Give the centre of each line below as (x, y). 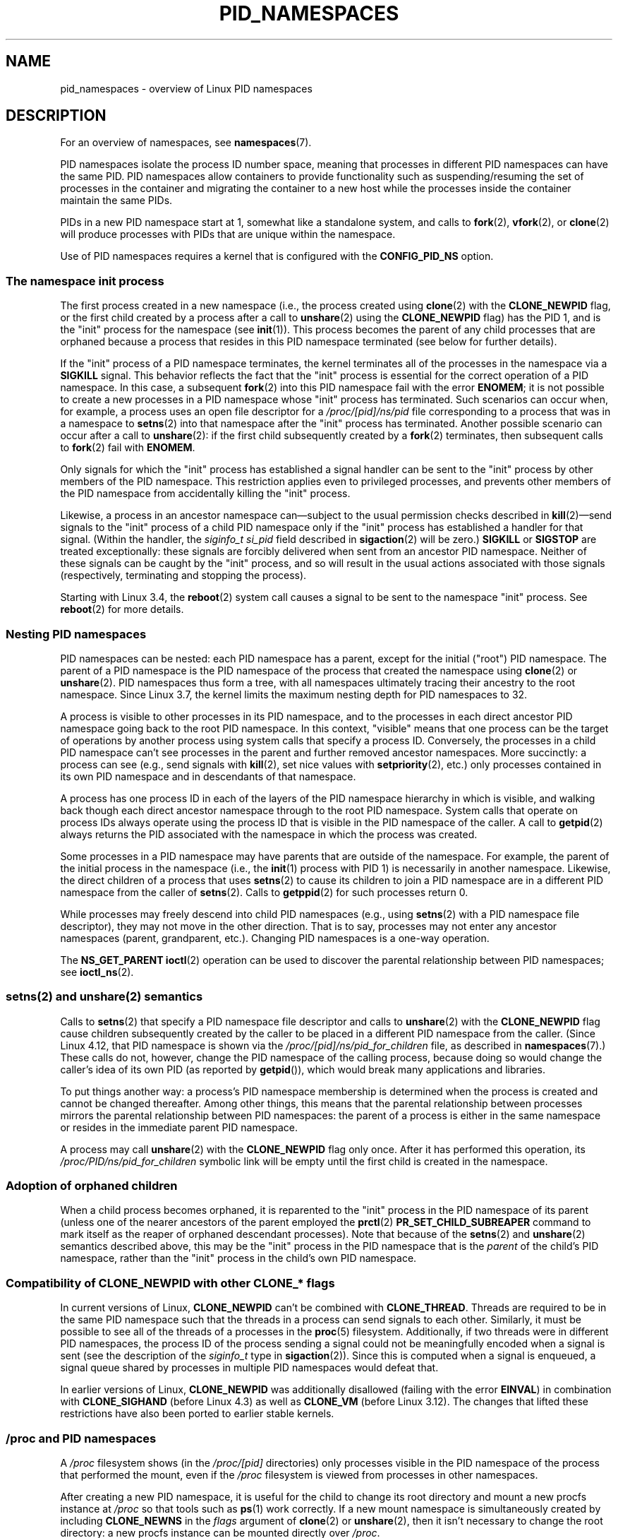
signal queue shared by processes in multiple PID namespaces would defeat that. (249, 1368)
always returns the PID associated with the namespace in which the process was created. (269, 834)
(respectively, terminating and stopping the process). (183, 576)
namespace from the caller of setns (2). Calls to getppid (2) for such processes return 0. (264, 892)
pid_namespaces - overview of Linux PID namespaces (186, 88)
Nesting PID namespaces (76, 634)
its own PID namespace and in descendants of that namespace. (208, 776)
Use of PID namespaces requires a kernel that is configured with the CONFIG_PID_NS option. (277, 256)
